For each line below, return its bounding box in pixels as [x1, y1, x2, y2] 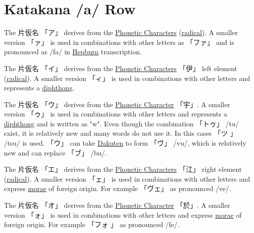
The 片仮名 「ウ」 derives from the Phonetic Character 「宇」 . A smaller [4, 99, 230, 109]
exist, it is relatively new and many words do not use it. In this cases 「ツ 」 [4, 128, 237, 138]
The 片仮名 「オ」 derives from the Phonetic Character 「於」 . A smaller [4, 200, 230, 210]
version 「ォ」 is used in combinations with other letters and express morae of [4, 209, 242, 220]
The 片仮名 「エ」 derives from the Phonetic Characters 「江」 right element [4, 164, 242, 174]
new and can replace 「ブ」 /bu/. [4, 147, 107, 157]
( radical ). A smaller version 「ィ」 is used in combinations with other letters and [4, 73, 251, 83]
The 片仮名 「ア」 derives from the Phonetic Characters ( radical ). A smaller [4, 27, 238, 38]
